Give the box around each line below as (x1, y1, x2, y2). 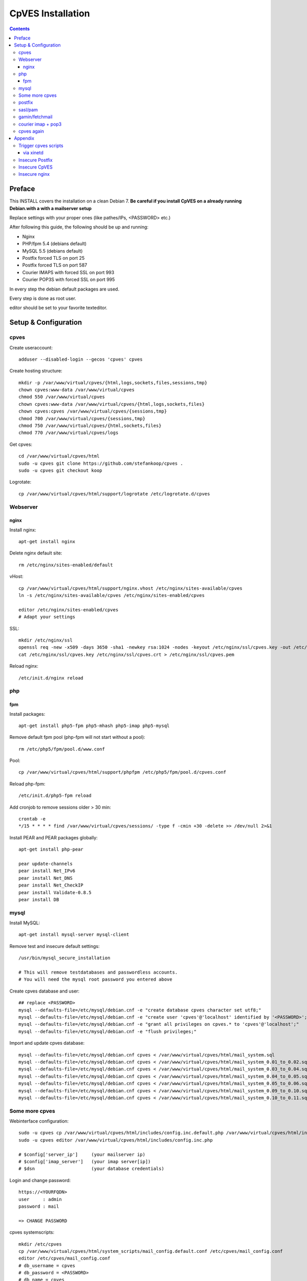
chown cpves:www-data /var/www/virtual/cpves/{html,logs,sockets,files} (18, 401, 205, 407)
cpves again (18, 128, 45, 134)
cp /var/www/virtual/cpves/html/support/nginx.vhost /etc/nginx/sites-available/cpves (18, 585, 243, 591)
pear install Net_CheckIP (18, 882, 84, 889)
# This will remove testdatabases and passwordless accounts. (18, 969, 178, 976)
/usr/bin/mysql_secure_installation (18, 955, 111, 961)
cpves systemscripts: (9, 1229, 55, 1235)
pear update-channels (18, 861, 73, 866)
